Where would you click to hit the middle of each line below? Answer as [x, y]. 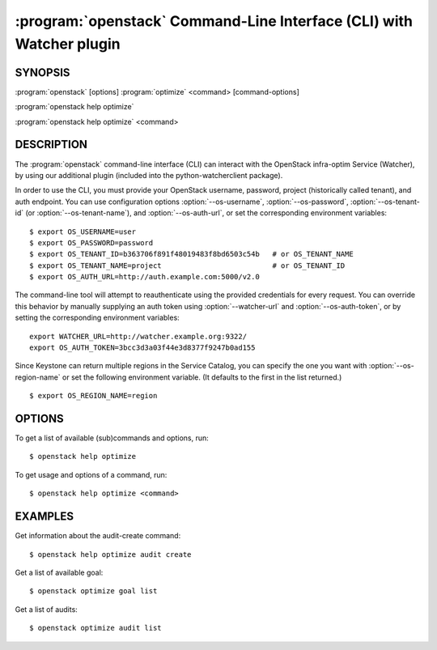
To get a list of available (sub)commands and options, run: [112, 438]
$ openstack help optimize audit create [110, 554]
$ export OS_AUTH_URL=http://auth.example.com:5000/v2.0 [145, 277]
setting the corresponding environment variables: [97, 318]
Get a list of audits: [47, 609]
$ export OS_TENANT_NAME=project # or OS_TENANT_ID [187, 266]
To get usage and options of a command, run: [91, 474]
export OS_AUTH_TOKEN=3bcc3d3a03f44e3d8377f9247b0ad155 [142, 348]
